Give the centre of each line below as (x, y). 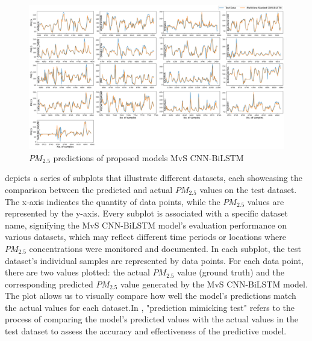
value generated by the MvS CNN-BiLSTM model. (214, 284)
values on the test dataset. (248, 189)
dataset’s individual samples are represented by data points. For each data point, (154, 260)
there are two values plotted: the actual (77, 272)
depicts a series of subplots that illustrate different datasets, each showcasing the (154, 178)
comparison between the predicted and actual (89, 189)
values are (266, 201)
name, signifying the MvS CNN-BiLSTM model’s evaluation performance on (146, 225)
